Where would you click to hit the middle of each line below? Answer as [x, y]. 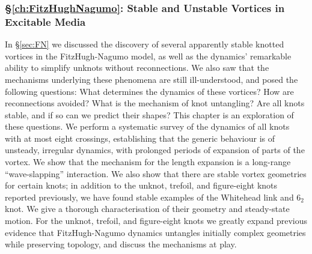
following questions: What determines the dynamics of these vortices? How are [149, 91]
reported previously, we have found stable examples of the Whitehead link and [149, 197]
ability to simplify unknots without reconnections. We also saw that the [137, 68]
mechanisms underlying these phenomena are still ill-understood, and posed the [151, 79]
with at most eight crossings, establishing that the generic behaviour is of [140, 138]
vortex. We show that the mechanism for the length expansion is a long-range [148, 162]
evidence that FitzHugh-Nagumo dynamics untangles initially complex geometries [155, 232]
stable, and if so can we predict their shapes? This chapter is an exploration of [149, 114]
